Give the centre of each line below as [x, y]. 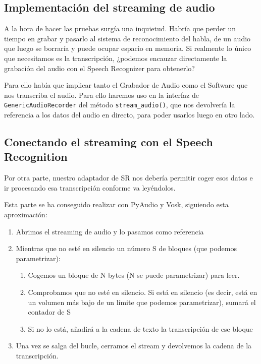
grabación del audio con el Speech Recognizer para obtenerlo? [99, 68]
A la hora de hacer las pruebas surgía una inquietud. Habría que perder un [120, 28]
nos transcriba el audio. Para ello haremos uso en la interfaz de [102, 95]
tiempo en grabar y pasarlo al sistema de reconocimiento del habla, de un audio [127, 38]
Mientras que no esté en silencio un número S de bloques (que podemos [126, 248]
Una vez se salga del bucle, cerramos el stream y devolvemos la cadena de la [134, 346]
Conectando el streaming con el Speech [109, 142]
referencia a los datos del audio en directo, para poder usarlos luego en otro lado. [129, 115]
